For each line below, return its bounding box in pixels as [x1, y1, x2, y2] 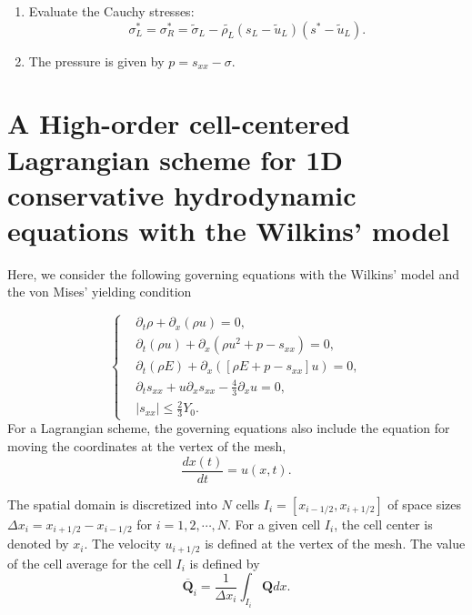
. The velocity [84, 534, 161, 553]
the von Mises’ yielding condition [7, 282, 192, 301]
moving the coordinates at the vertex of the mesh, [7, 437, 286, 455]
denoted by [7, 534, 69, 553]
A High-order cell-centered [7, 105, 350, 142]
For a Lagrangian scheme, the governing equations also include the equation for [7, 418, 450, 438]
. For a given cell [227, 514, 321, 533]
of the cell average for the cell [7, 553, 172, 572]
